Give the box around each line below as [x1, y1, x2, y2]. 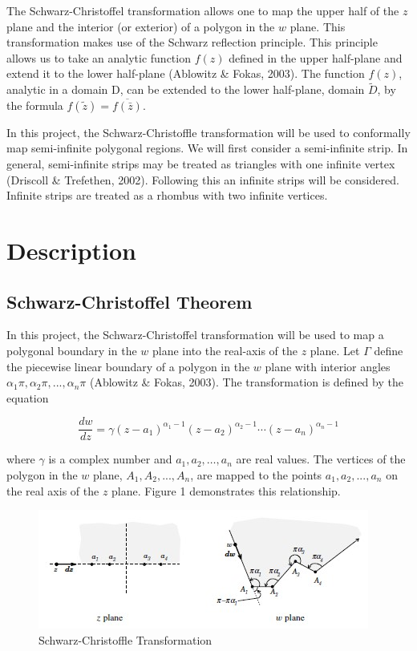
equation [6, 389, 49, 406]
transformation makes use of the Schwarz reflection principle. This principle [6, 34, 378, 51]
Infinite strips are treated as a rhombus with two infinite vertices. [6, 187, 328, 204]
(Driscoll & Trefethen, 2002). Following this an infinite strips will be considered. [6, 171, 399, 188]
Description [6, 233, 137, 266]
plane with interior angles [265, 358, 391, 374]
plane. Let [310, 342, 360, 358]
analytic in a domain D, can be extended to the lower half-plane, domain [6, 81, 365, 98]
